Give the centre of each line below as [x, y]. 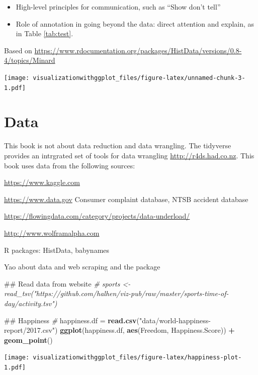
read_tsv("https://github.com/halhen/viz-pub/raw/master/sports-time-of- [116, 293]
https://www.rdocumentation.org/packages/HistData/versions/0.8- [138, 50]
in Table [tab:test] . [45, 33]
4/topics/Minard [30, 60]
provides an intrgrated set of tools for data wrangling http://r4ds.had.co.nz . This [129, 155]
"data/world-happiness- [175, 320]
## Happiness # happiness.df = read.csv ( [72, 320]
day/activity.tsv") [31, 303]
